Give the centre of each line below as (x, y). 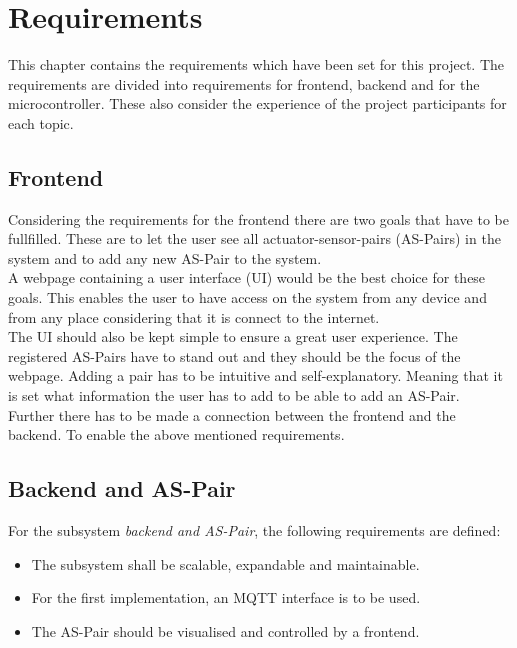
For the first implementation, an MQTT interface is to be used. (226, 597)
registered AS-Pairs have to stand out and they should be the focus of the (234, 355)
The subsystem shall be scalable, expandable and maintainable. (225, 563)
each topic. (41, 122)
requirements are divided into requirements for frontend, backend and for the (244, 83)
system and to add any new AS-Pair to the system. (165, 257)
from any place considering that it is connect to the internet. (194, 316)
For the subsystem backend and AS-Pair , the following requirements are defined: (254, 530)
